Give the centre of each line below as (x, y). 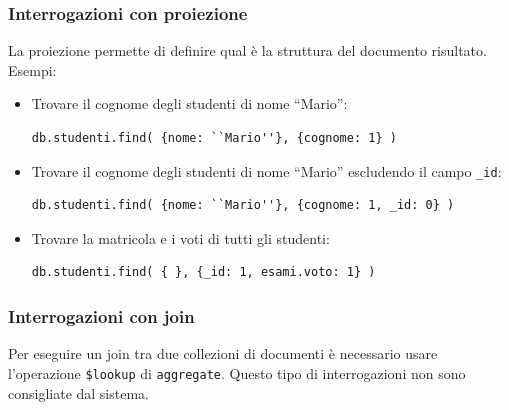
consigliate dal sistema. (78, 392)
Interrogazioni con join (101, 315)
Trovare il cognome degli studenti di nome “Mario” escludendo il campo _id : (266, 170)
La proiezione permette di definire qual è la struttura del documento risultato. (247, 50)
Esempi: (32, 69)
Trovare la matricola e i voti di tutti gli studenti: (180, 237)
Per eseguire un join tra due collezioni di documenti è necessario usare (223, 353)
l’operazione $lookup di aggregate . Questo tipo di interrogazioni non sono (237, 372)
